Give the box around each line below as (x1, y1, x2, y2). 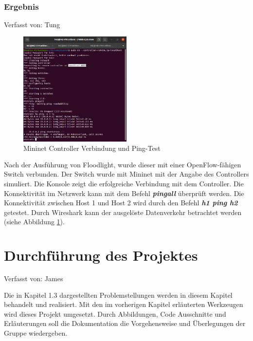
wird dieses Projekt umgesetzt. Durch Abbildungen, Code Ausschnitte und (4, 308, 226, 319)
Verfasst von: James (4, 273, 63, 284)
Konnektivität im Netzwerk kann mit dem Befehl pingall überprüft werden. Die (4, 188, 244, 198)
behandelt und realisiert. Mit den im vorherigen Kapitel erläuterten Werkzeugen (4, 299, 243, 309)
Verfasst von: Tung (4, 19, 60, 30)
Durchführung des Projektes (4, 245, 198, 265)
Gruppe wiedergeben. (4, 328, 68, 338)
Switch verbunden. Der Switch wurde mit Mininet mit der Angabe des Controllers (4, 169, 249, 179)
